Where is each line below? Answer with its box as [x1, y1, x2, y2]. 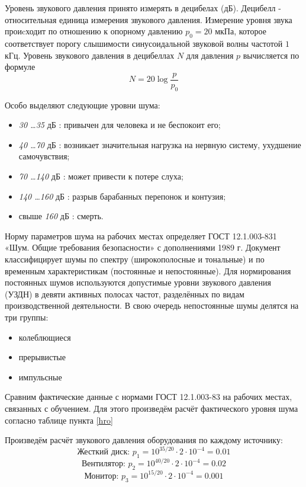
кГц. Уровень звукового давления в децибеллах [5, 49, 175, 61]
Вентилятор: [81, 460, 125, 469]
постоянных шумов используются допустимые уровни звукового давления [5, 276, 271, 289]
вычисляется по [243, 49, 299, 61]
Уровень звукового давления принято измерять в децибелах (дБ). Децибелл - [5, 2, 281, 14]
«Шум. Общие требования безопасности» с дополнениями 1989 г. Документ [5, 241, 281, 254]
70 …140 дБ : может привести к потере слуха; [18, 170, 183, 182]
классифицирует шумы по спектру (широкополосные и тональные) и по [5, 252, 265, 265]
